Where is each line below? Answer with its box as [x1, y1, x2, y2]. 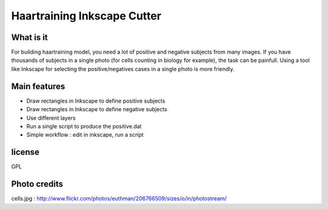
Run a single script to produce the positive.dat [26, 122, 142, 130]
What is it [11, 32, 48, 43]
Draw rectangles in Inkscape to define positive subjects [26, 97, 165, 104]
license [11, 147, 39, 157]
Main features [11, 81, 66, 91]
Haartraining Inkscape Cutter [11, 9, 162, 22]
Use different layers [26, 114, 76, 122]
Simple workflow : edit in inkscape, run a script [26, 131, 144, 139]
